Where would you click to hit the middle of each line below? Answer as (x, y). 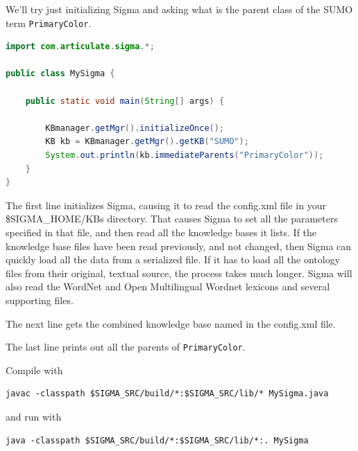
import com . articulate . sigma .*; (80, 47)
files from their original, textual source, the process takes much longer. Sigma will (179, 273)
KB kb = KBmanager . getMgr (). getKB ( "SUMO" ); (147, 142)
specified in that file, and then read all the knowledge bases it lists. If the (161, 232)
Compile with (34, 370)
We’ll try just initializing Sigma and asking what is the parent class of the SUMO (179, 9)
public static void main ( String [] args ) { (125, 101)
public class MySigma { (60, 74)
